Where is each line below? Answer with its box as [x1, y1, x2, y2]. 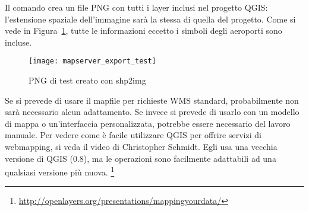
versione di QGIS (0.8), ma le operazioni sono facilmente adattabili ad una [5, 152, 276, 164]
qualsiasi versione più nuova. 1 [5, 164, 115, 178]
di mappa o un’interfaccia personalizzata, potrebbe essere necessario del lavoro [5, 117, 291, 129]
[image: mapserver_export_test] [29, 57, 156, 66]
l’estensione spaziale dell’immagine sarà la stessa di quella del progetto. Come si [5, 12, 296, 25]
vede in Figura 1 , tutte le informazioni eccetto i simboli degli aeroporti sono [5, 24, 282, 37]
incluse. [5, 36, 32, 48]
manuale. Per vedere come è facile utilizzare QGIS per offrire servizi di [5, 129, 261, 141]
